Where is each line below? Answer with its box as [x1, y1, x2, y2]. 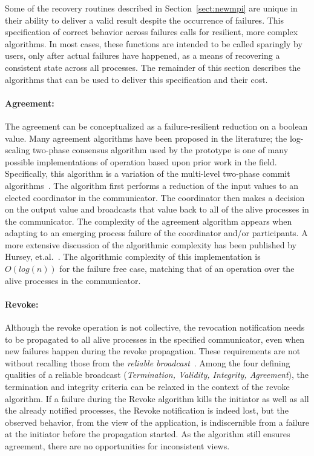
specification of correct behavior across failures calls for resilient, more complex [5, 25, 298, 38]
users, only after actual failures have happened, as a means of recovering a [5, 49, 280, 62]
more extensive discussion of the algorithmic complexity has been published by [5, 238, 296, 251]
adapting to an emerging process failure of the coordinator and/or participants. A [5, 226, 308, 239]
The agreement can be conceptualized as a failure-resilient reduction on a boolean [5, 119, 308, 132]
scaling [5, 144, 30, 156]
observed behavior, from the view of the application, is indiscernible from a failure [5, 415, 309, 428]
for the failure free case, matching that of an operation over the [59, 262, 295, 275]
